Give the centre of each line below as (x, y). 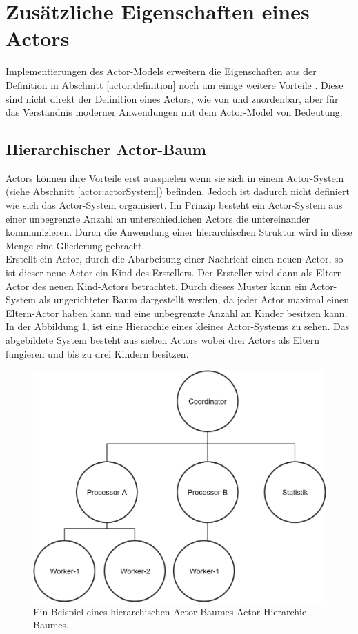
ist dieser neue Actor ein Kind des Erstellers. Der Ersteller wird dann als (159, 273)
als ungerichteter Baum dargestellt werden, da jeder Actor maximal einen (194, 299)
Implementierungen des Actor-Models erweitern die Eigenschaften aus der (161, 71)
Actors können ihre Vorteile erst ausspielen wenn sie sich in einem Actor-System (175, 177)
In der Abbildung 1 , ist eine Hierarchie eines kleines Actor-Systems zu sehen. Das (178, 326)
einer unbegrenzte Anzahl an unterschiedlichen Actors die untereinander (158, 218)
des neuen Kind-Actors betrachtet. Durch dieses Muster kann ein (169, 286)
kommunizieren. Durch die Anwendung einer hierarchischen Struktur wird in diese (179, 232)
